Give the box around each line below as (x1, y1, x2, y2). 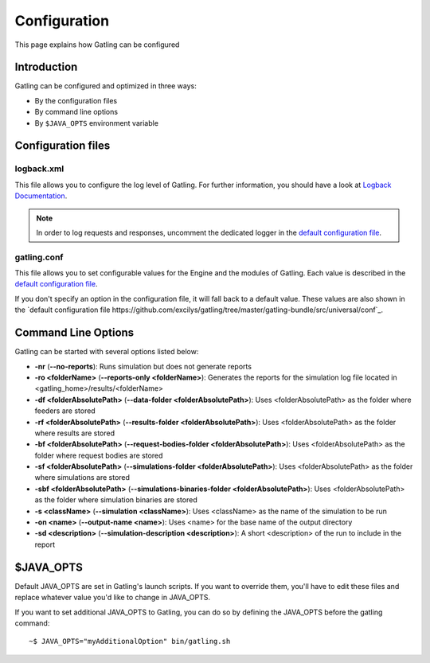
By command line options (34, 107, 119, 117)
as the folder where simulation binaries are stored (34, 495, 198, 505)
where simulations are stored (34, 473, 131, 482)
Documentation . (14, 191, 68, 201)
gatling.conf (14, 252, 64, 263)
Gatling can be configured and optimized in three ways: (14, 81, 197, 91)
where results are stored (34, 428, 115, 438)
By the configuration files (34, 96, 118, 105)
